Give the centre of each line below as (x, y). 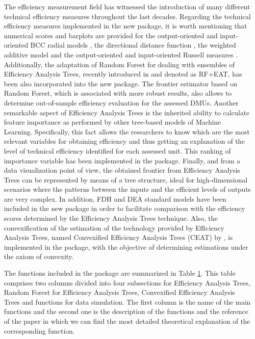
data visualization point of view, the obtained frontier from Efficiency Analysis (122, 170)
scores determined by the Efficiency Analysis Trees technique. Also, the (111, 218)
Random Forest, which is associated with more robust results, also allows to (118, 93)
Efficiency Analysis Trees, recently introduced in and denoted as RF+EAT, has (123, 74)
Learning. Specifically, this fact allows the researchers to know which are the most (127, 131)
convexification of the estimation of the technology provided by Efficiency (114, 227)
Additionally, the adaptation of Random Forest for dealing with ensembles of (119, 64)
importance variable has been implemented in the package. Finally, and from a (122, 160)
